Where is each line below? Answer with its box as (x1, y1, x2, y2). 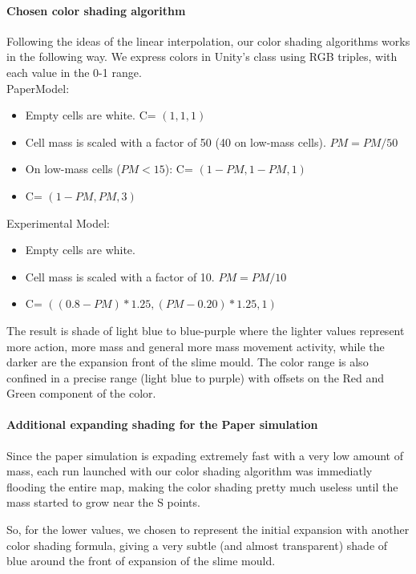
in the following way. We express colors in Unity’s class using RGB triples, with (6, 48, 398, 65)
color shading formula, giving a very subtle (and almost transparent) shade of (6, 536, 388, 553)
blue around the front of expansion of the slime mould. (6, 552, 276, 569)
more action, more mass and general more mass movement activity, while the (6, 338, 385, 354)
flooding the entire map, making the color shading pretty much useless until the (6, 478, 398, 495)
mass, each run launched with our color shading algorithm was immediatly (6, 463, 373, 479)
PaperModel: (6, 79, 70, 96)
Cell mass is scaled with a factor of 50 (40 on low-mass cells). (25, 133, 326, 150)
